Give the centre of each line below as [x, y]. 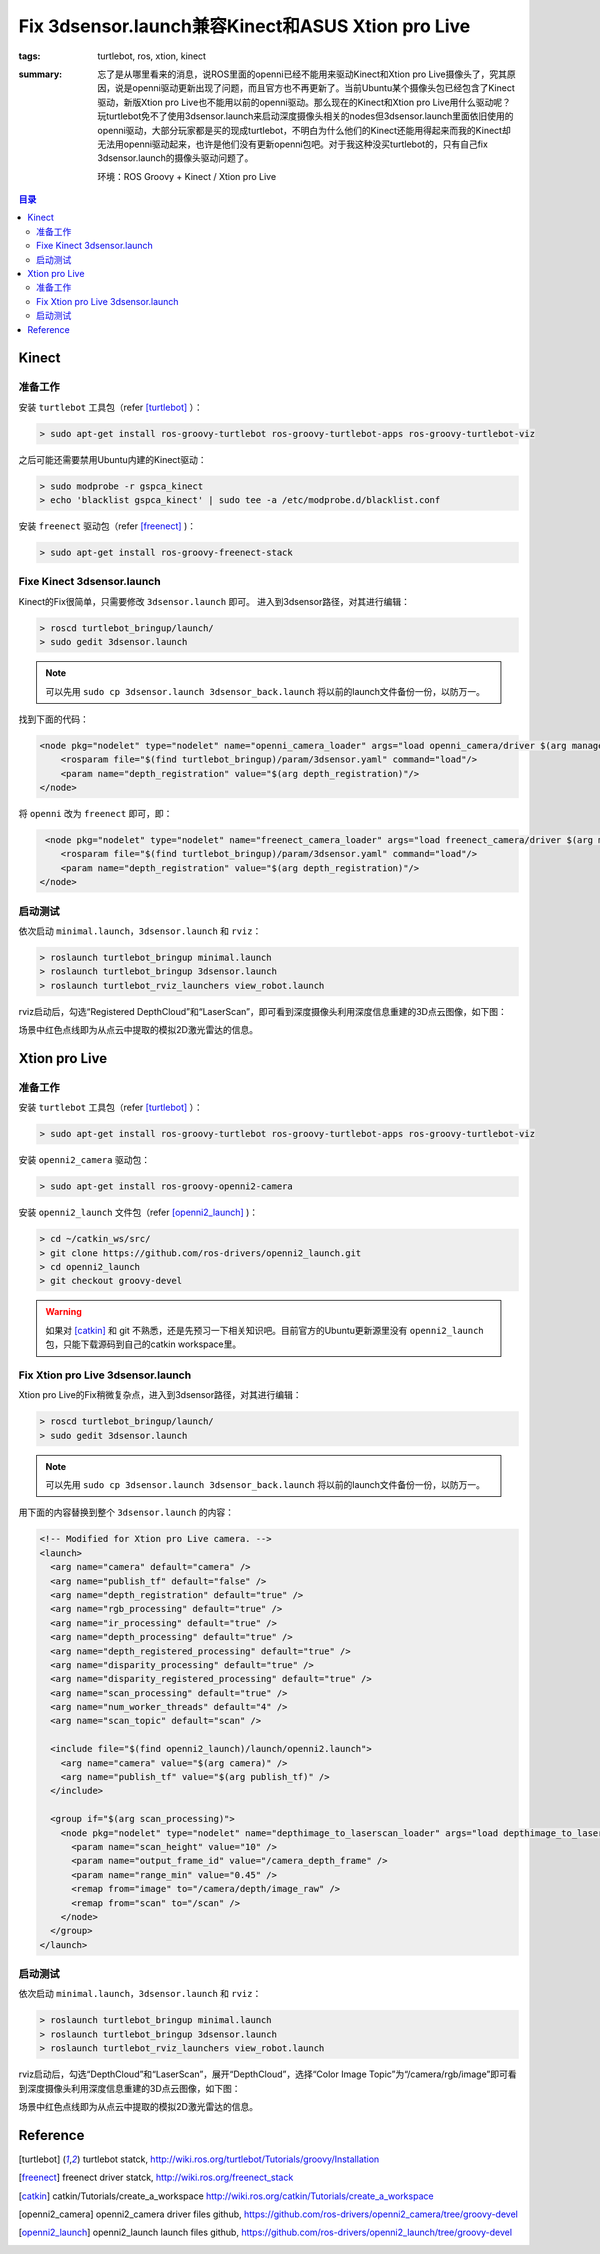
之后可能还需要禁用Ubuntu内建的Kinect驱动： [112, 459]
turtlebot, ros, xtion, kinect [152, 56]
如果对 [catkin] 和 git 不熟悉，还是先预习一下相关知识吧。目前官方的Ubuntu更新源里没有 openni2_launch [264, 1330]
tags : [29, 56]
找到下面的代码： [53, 719]
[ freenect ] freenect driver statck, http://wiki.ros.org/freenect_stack [156, 2177]
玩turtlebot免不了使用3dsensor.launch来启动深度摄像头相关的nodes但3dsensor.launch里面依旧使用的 [305, 116]
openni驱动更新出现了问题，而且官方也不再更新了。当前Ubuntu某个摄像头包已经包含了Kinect [323, 88]
